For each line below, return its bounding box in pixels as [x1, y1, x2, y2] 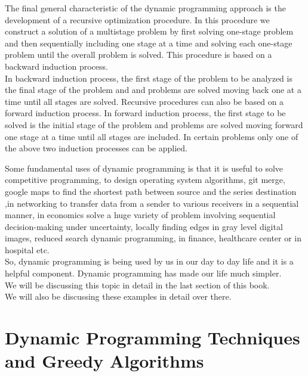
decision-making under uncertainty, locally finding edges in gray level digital [5, 220, 283, 232]
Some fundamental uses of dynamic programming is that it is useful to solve [5, 161, 284, 174]
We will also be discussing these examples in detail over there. [5, 290, 232, 303]
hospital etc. [5, 243, 50, 256]
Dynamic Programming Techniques [5, 325, 300, 350]
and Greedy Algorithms [5, 349, 204, 373]
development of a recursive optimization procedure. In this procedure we [5, 13, 270, 26]
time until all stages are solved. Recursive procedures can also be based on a [5, 95, 284, 107]
